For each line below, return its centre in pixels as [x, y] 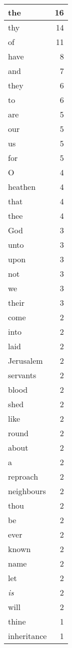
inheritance [27, 636]
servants [22, 375]
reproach [23, 476]
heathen [22, 187]
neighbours [27, 491]
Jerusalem [25, 360]
